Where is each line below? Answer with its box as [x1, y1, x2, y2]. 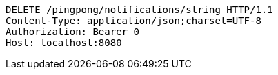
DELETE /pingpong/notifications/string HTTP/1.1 [6, 4, 273, 15]
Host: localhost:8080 [6, 37, 122, 48]
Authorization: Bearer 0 [6, 26, 139, 37]
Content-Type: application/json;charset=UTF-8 [6, 15, 261, 26]
